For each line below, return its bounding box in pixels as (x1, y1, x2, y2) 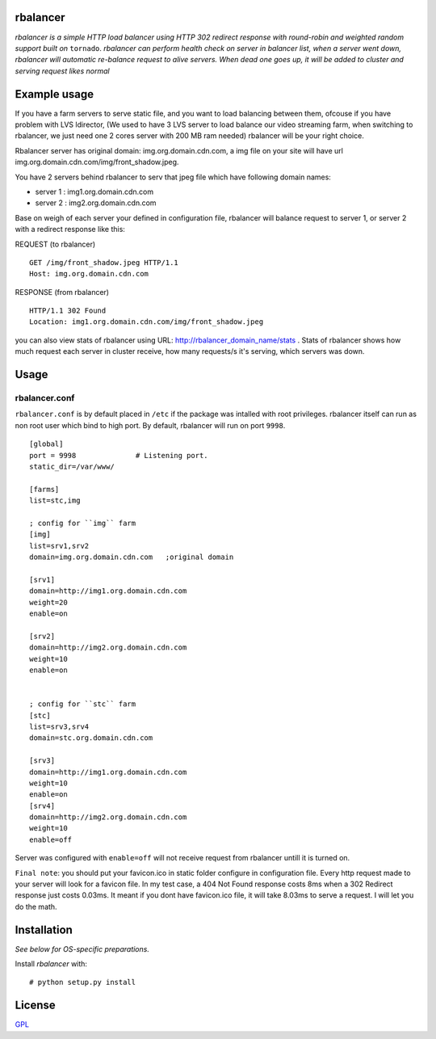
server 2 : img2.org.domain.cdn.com (35, 198, 157, 208)
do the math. (15, 902, 57, 911)
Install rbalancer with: (15, 959, 88, 969)
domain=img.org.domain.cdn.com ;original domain (29, 553, 234, 562)
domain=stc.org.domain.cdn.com (29, 734, 153, 742)
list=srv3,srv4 (29, 721, 90, 731)
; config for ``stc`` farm (29, 700, 136, 709)
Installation (15, 923, 73, 936)
